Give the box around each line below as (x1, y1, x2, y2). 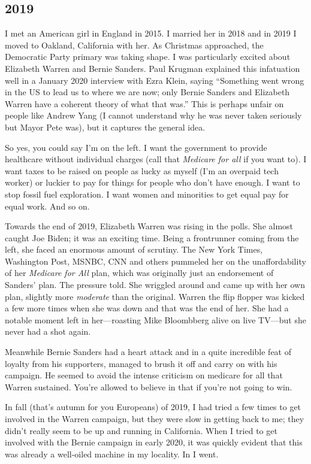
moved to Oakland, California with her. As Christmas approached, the (5, 38, 264, 51)
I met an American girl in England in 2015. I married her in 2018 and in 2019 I (5, 27, 297, 40)
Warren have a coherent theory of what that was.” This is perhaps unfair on (5, 97, 284, 110)
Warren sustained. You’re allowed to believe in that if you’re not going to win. (5, 380, 292, 393)
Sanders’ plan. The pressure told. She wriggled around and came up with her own (5, 278, 306, 291)
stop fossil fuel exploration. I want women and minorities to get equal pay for (5, 187, 289, 200)
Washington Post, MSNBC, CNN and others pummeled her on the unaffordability (5, 254, 306, 267)
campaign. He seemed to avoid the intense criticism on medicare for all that (5, 369, 283, 381)
